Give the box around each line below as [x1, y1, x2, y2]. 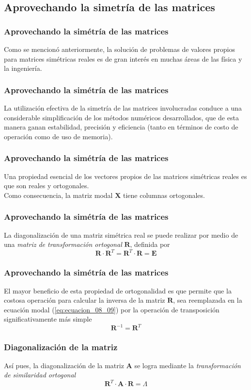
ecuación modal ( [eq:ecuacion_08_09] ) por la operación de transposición [4, 304, 220, 314]
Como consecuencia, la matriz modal [4, 190, 113, 200]
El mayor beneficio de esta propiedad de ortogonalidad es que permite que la [4, 285, 232, 295]
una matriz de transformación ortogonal [4, 239, 122, 249]
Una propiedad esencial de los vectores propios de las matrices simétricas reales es [4, 171, 247, 181]
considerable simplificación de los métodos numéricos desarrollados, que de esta [4, 112, 239, 122]
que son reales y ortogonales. [4, 180, 89, 191]
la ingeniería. [4, 63, 42, 73]
